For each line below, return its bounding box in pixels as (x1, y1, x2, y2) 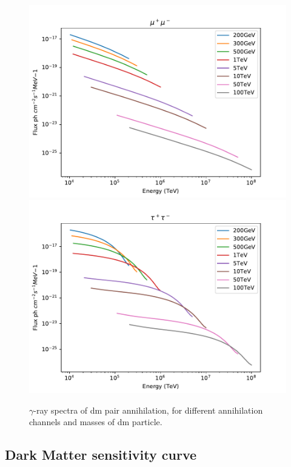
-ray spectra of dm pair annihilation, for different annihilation (33, 403, 263, 416)
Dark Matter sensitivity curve (5, 445, 197, 464)
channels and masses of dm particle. (29, 415, 162, 428)
